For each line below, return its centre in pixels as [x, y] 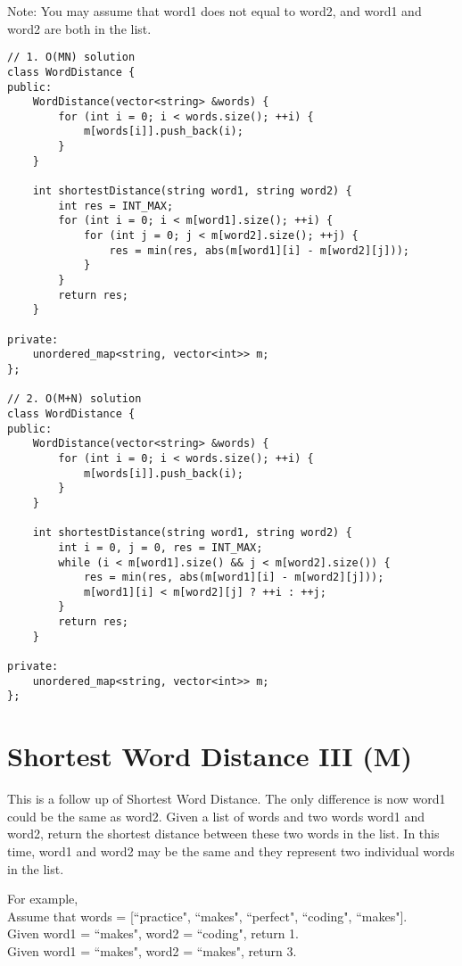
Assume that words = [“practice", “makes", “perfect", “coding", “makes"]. [207, 916]
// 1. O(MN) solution [71, 58]
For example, [43, 899]
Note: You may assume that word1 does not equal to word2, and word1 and [214, 11]
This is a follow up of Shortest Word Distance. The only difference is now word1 [227, 799]
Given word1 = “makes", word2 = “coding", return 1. [153, 933]
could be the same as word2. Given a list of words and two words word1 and [216, 816]
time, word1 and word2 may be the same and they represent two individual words [231, 850]
